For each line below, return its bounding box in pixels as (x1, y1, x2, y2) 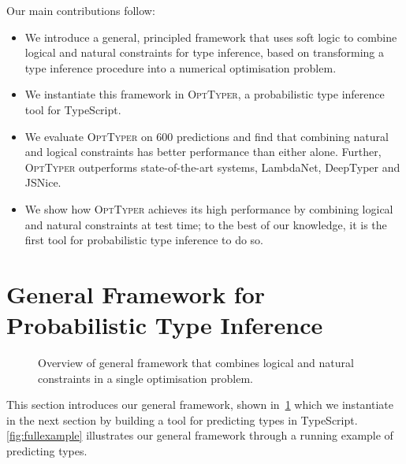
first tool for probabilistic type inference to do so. (24, 232, 263, 248)
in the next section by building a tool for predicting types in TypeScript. (6, 411, 358, 428)
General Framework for (6, 277, 266, 310)
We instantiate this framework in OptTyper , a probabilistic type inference (24, 86, 385, 102)
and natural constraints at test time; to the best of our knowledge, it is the (24, 216, 387, 232)
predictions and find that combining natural (177, 128, 389, 144)
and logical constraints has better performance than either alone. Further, (24, 143, 382, 160)
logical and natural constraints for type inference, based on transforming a (24, 44, 384, 61)
